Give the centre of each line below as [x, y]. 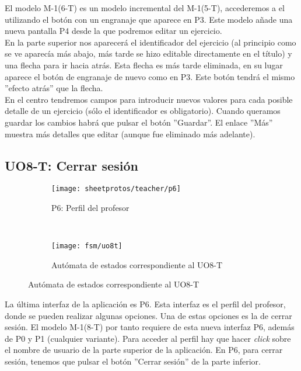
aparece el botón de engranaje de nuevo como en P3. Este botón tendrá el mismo [150, 76]
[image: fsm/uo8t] [87, 246]
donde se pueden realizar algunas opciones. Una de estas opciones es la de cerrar [148, 315]
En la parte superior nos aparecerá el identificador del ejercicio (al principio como [150, 42]
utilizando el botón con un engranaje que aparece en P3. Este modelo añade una [149, 19]
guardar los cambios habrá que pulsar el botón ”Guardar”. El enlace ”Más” [139, 122]
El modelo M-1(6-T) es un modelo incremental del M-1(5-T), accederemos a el [145, 8]
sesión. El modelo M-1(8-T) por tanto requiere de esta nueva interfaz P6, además [150, 327]
